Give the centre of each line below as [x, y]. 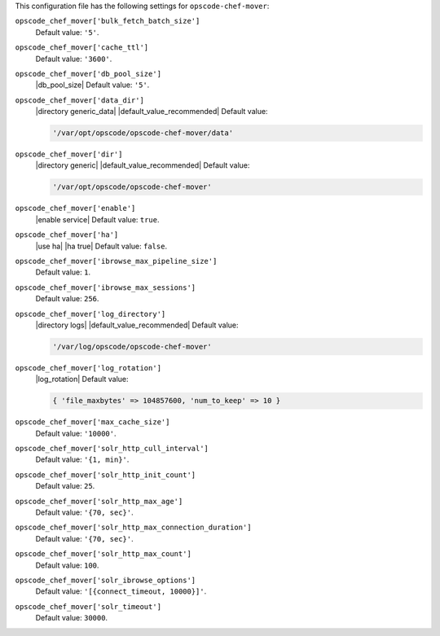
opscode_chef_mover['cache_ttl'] [82, 48]
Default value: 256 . [67, 299]
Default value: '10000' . [76, 433]
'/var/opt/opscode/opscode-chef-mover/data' [143, 133]
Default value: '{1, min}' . [82, 459]
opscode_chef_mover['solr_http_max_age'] [99, 501]
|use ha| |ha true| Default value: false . [101, 246]
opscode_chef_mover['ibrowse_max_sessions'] [106, 287]
